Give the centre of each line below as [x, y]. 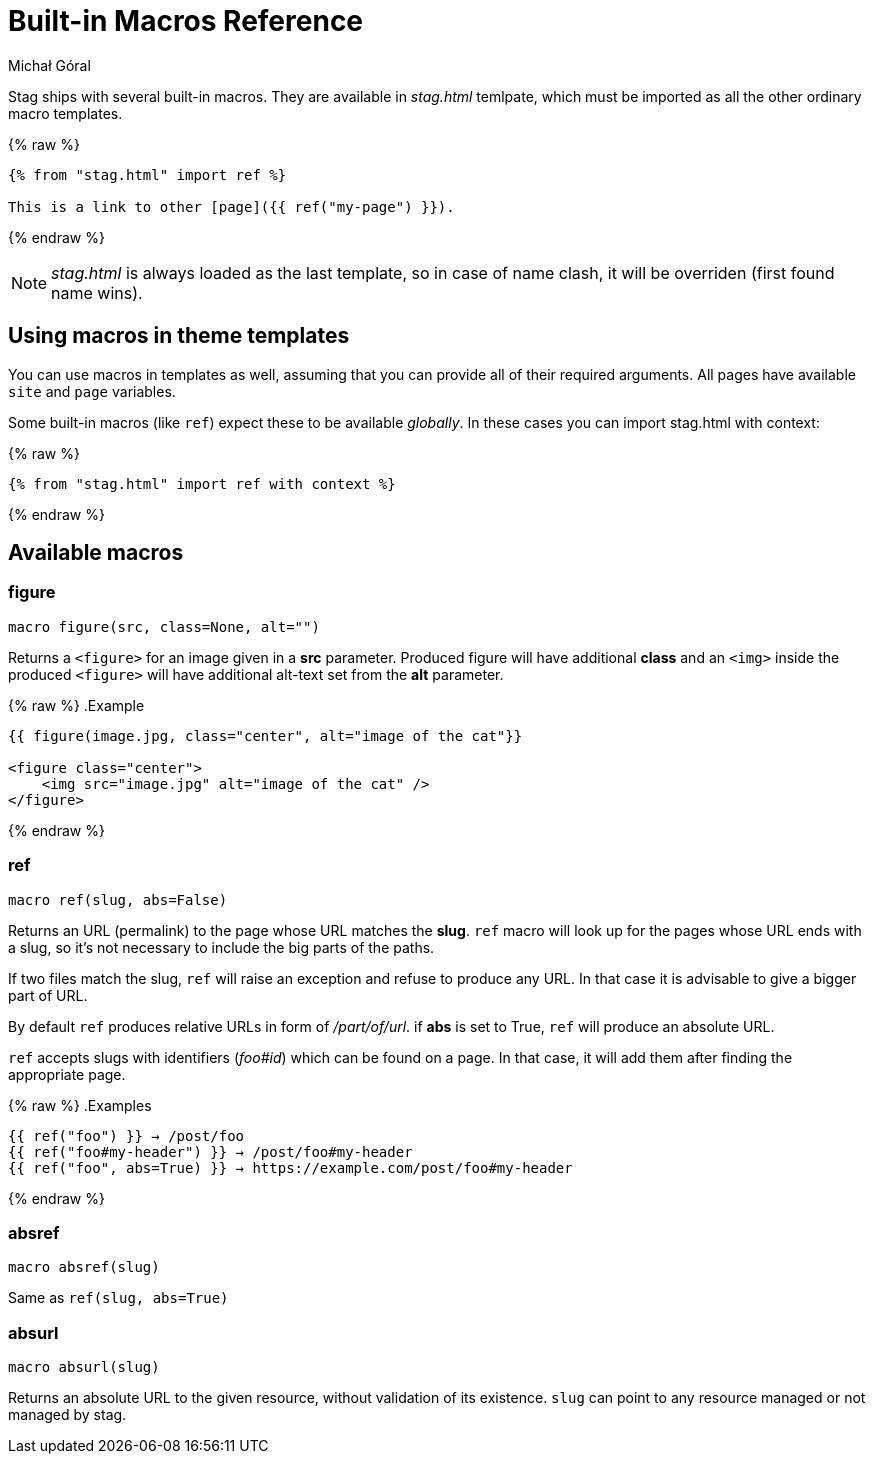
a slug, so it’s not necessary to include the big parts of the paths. [221, 947]
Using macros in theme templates [179, 336]
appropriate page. [67, 1074]
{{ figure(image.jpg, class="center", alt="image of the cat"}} [265, 735]
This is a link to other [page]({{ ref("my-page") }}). [231, 206]
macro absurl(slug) [84, 1367]
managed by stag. [67, 1415]
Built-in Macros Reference [186, 21]
